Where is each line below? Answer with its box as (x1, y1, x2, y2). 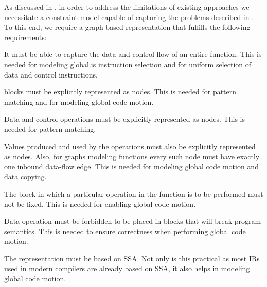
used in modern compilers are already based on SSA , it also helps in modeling (4, 263, 250, 274)
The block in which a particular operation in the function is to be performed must (4, 188, 263, 199)
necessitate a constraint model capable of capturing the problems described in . (4, 11, 254, 22)
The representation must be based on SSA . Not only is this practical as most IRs (4, 253, 260, 263)
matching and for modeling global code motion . (4, 96, 154, 107)
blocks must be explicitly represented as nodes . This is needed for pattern (4, 86, 237, 97)
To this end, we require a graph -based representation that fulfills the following (4, 22, 251, 32)
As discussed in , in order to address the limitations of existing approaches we (4, 2, 250, 12)
